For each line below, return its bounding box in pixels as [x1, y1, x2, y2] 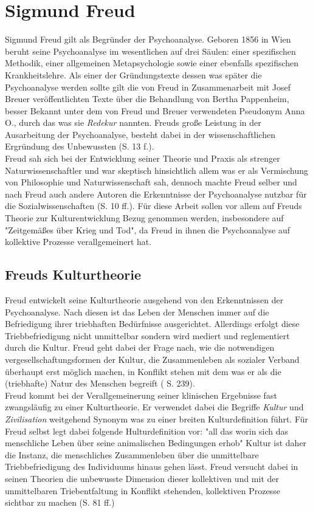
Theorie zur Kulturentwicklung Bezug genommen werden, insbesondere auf [5, 212, 284, 224]
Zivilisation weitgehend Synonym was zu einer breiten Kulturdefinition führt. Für [5, 412, 309, 425]
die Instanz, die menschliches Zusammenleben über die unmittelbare [5, 448, 259, 461]
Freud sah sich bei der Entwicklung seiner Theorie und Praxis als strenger [5, 152, 280, 165]
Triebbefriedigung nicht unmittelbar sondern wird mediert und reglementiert [5, 329, 290, 342]
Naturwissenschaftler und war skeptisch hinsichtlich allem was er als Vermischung [5, 164, 309, 176]
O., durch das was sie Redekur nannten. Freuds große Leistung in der [5, 116, 261, 129]
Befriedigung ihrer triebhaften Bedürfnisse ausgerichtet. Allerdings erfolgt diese [5, 317, 300, 330]
